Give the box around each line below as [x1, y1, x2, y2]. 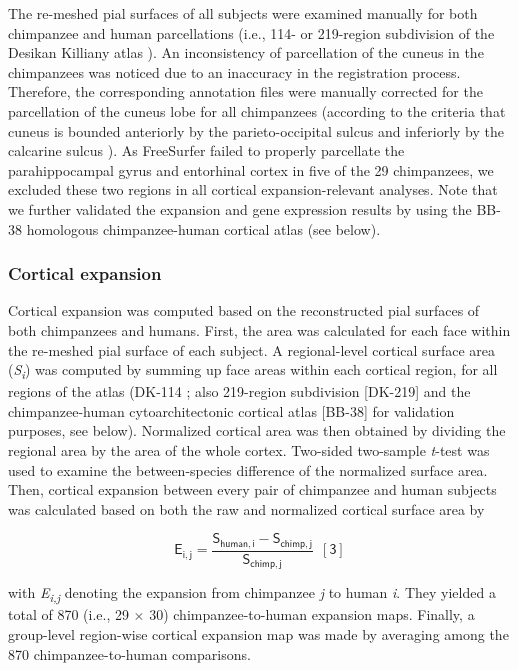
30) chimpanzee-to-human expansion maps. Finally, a [149, 604, 475, 625]
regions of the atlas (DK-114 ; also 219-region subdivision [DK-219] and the [8, 381, 471, 402]
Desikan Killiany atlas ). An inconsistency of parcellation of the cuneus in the [8, 42, 484, 63]
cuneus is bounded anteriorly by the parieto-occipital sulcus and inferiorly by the [8, 120, 505, 141]
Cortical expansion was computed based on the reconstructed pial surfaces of [8, 300, 480, 321]
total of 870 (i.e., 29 [8, 604, 129, 625]
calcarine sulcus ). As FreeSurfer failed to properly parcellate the [8, 140, 405, 161]
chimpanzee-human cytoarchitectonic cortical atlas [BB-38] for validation [8, 400, 455, 421]
